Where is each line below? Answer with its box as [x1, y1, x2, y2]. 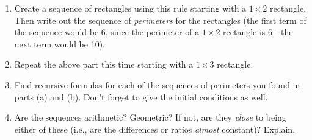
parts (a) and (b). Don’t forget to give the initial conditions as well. [14, 90, 268, 103]
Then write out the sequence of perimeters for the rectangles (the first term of [14, 13, 307, 26]
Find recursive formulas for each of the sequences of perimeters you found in [14, 78, 300, 91]
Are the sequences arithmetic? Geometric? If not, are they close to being [14, 111, 286, 124]
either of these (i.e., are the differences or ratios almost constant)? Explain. [14, 122, 296, 135]
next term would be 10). [14, 37, 106, 50]
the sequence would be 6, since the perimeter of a [14, 26, 200, 38]
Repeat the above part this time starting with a [14, 58, 194, 71]
